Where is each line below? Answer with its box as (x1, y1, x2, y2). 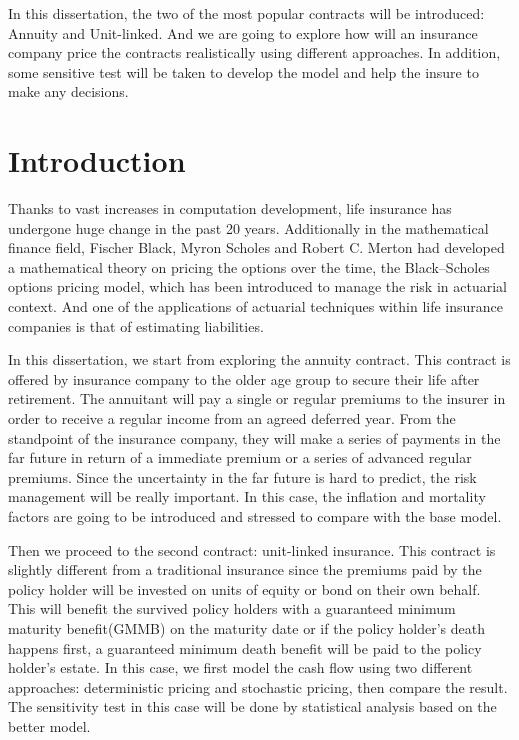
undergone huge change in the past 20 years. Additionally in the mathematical (8, 217, 489, 238)
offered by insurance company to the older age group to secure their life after (8, 368, 480, 389)
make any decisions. (8, 81, 129, 102)
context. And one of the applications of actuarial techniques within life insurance (8, 296, 504, 317)
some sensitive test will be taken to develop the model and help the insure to (8, 61, 479, 82)
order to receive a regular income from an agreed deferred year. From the (8, 408, 456, 429)
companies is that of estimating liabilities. (8, 315, 264, 336)
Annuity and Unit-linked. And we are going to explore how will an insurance (8, 22, 478, 43)
